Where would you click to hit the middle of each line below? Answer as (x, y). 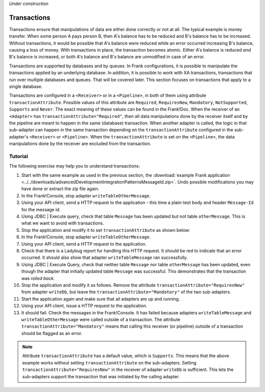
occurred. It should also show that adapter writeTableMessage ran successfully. (105, 257)
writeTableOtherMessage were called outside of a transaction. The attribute (101, 319)
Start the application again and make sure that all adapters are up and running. (101, 299)
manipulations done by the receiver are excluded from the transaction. (80, 144)
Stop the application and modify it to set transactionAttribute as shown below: (106, 230)
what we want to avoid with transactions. (63, 223)
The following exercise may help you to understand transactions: (74, 166)
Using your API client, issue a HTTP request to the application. (84, 306)
